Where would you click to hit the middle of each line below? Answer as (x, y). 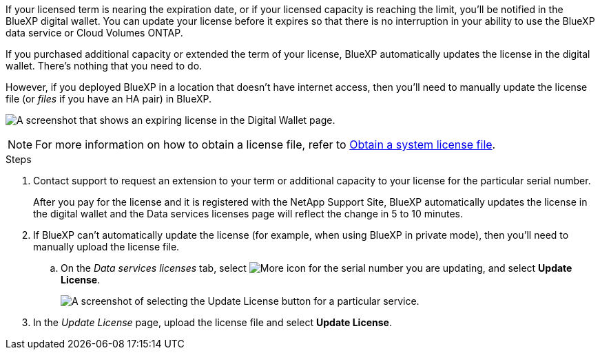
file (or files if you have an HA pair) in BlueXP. (108, 99)
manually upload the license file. (106, 247)
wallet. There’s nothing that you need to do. (104, 66)
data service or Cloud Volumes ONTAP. (94, 33)
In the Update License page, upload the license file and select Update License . (213, 322)
